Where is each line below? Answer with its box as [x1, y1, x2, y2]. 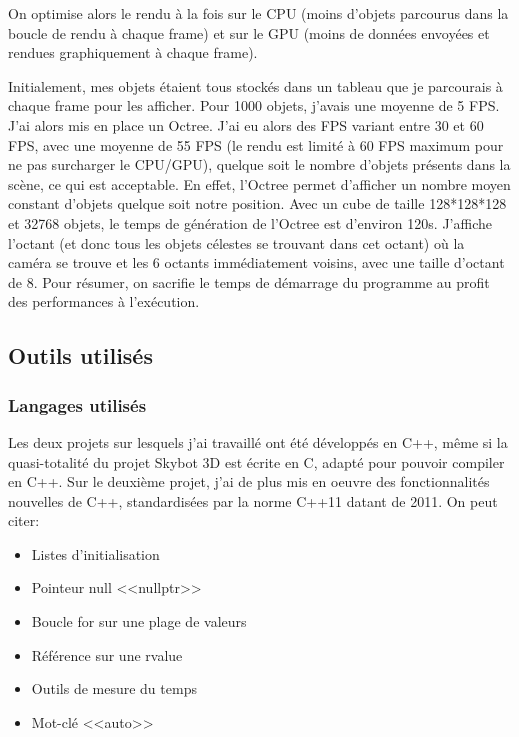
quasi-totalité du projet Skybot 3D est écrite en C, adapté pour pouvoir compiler [8, 451, 505, 472]
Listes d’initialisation [31, 543, 160, 564]
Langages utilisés [8, 392, 147, 417]
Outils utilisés [8, 340, 153, 371]
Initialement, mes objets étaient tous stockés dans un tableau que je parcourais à [8, 75, 503, 96]
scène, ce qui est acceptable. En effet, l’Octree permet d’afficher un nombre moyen [8, 173, 511, 194]
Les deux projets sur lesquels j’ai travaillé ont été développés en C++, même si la [8, 431, 508, 452]
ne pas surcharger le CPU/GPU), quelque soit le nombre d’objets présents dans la [8, 154, 511, 175]
